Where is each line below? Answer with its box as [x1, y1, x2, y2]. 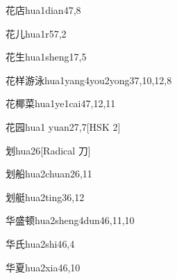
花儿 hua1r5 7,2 [6, 26, 67, 40]
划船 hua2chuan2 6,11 [6, 166, 92, 181]
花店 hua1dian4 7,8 [6, 3, 81, 17]
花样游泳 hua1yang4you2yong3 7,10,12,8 [6, 72, 172, 87]
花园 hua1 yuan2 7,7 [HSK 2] [6, 119, 121, 134]
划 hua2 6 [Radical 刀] [6, 143, 91, 157]
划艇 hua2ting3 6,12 [6, 189, 85, 204]
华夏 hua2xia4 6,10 [6, 260, 81, 274]
